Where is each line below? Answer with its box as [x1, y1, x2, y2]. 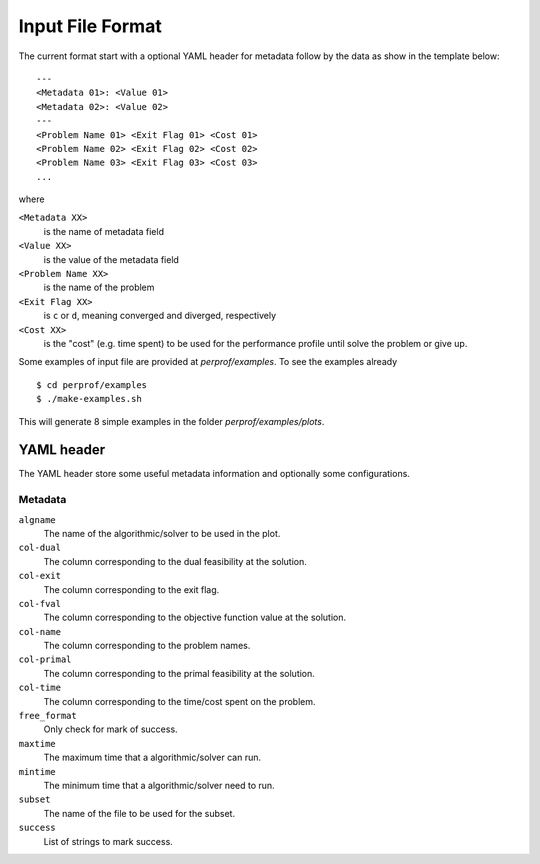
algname [18, 514, 57, 525]
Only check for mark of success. [43, 723, 179, 735]
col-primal [18, 654, 72, 665]
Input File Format [18, 15, 162, 37]
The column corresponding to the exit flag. [43, 583, 220, 595]
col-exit [18, 570, 62, 582]
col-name [18, 626, 62, 637]
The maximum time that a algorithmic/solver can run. [43, 751, 262, 764]
